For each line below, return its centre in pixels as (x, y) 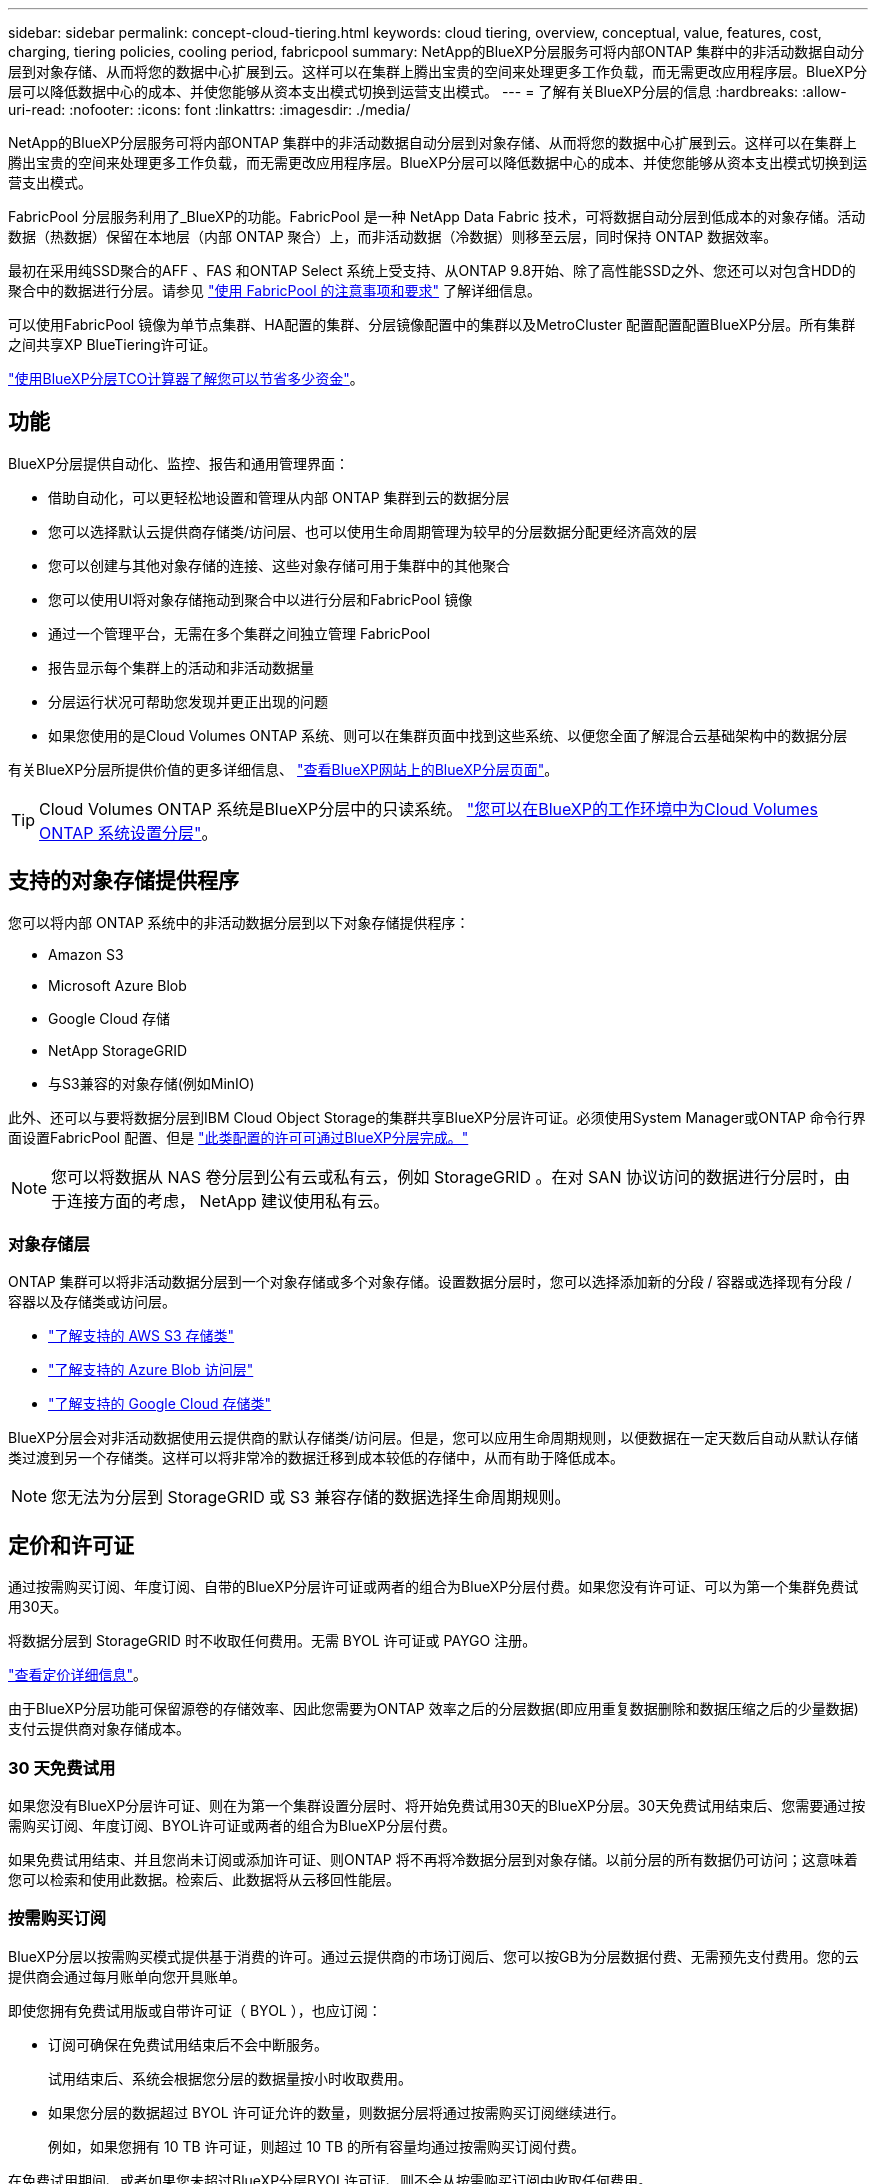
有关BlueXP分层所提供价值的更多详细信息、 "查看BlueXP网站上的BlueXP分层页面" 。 (283, 769)
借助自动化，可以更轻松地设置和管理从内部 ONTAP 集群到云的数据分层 (279, 497)
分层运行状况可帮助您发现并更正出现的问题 (188, 701)
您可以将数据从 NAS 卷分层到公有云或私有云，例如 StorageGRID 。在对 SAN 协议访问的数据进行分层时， (442, 1176)
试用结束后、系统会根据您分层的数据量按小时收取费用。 (230, 2078)
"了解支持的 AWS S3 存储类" (141, 1336)
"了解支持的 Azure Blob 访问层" (151, 1370)
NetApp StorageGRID (118, 1050)
